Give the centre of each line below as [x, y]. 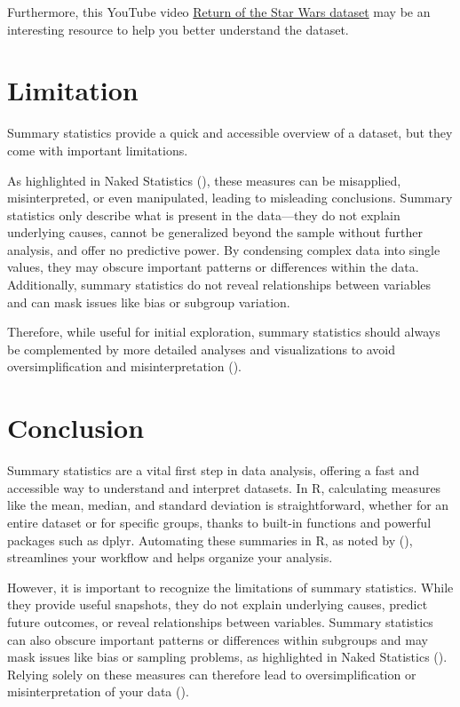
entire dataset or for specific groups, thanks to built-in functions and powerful [219, 522]
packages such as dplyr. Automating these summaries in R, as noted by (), [210, 540]
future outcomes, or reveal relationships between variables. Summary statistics [220, 621]
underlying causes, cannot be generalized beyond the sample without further [215, 232]
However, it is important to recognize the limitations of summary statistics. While [230, 587]
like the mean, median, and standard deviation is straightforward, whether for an [228, 505]
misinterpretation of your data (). [98, 691]
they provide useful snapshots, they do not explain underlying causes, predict [218, 604]
